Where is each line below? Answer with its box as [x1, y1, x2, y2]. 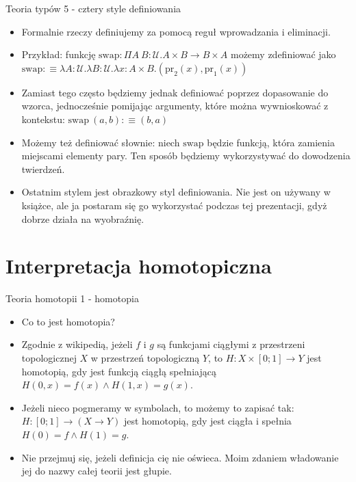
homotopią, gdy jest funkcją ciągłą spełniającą [21, 364, 216, 378]
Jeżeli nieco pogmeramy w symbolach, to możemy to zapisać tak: [21, 400, 294, 414]
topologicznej [21, 351, 77, 365]
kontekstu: [21, 111, 65, 126]
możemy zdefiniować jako [230, 47, 336, 62]
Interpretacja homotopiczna [5, 252, 272, 280]
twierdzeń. [21, 161, 65, 176]
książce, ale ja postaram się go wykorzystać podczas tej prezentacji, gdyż [21, 198, 327, 212]
